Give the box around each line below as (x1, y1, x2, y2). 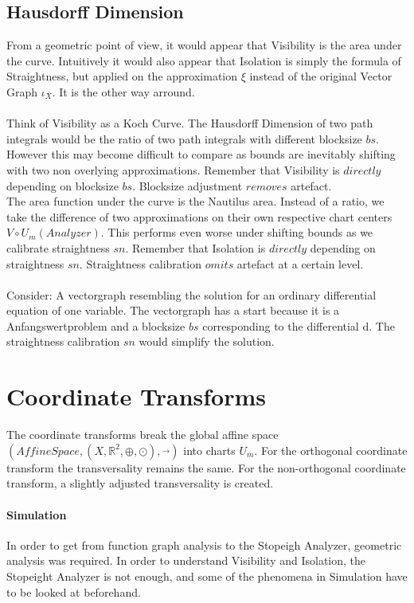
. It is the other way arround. (52, 83, 195, 100)
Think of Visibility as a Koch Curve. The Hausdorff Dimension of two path (6, 115, 373, 131)
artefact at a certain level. (236, 255, 364, 272)
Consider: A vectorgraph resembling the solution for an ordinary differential (6, 286, 377, 303)
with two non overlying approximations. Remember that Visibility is (6, 161, 340, 178)
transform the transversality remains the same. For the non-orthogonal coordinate (6, 459, 406, 476)
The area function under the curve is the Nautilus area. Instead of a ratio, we (6, 193, 385, 209)
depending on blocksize (6, 177, 119, 194)
